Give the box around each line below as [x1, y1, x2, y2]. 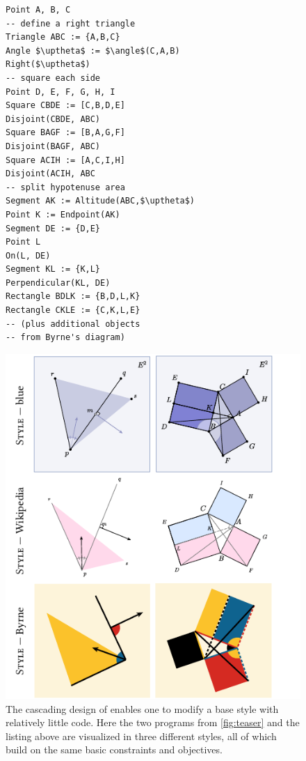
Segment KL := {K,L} [6, 264, 101, 275]
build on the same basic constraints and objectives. [6, 742, 223, 757]
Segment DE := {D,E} [6, 223, 101, 233]
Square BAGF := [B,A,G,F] [6, 128, 125, 138]
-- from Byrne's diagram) [6, 332, 125, 343]
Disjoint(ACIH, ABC [6, 169, 95, 179]
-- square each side [6, 72, 101, 83]
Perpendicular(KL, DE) [6, 277, 111, 288]
